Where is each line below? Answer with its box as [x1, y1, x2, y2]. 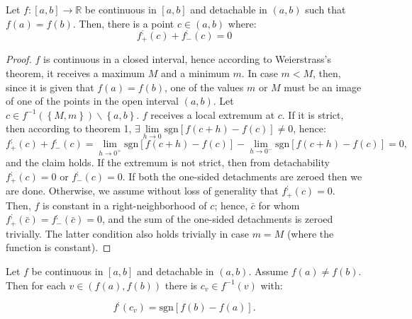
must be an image [284, 79, 362, 94]
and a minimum [161, 66, 230, 81]
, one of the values [165, 79, 244, 94]
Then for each [6, 277, 66, 292]
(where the [286, 226, 334, 240]
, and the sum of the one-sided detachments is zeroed [101, 211, 333, 226]
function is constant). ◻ [6, 240, 111, 255]
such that [305, 2, 346, 16]
